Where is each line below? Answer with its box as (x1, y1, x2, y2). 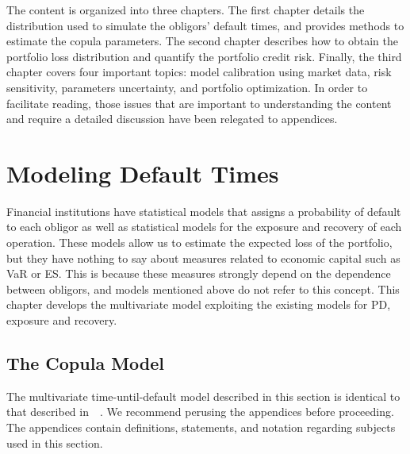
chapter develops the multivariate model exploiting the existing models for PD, (6, 296, 391, 313)
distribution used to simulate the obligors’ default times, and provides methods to (6, 17, 404, 33)
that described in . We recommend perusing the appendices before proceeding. (6, 403, 394, 420)
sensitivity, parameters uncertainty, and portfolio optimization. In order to (6, 79, 368, 95)
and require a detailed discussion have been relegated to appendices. (6, 110, 338, 127)
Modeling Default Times (6, 156, 279, 189)
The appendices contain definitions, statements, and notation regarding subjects (6, 419, 396, 436)
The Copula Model (6, 351, 165, 375)
